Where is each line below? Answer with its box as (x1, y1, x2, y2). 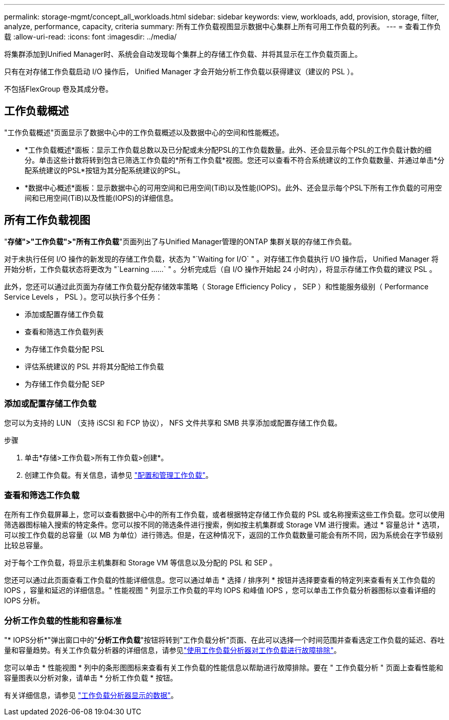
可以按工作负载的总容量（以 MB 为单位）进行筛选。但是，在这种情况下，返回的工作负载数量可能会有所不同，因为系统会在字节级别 (4, 531, 443, 540)
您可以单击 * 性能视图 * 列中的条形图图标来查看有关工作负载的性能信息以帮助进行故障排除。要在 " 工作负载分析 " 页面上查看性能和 (4, 663, 443, 672)
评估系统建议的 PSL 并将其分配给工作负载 (25, 362, 164, 371)
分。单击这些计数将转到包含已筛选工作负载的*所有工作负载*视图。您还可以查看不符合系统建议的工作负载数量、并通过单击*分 (25, 155, 445, 164)
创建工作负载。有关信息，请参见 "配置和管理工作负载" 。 (25, 471, 213, 480)
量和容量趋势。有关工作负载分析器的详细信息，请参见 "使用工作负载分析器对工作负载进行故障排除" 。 (4, 645, 341, 654)
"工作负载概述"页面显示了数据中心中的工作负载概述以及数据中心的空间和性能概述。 (4, 128, 284, 137)
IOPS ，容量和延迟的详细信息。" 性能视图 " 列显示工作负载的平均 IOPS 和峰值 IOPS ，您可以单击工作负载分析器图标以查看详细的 (4, 586, 436, 595)
